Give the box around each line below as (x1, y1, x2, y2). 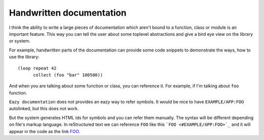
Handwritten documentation (9, 7, 127, 18)
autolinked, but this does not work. (9, 106, 79, 112)
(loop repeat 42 (18, 65, 57, 71)
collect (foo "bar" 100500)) (33, 72, 103, 78)
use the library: (9, 54, 40, 60)
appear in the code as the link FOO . (9, 128, 80, 134)
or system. (9, 38, 31, 44)
